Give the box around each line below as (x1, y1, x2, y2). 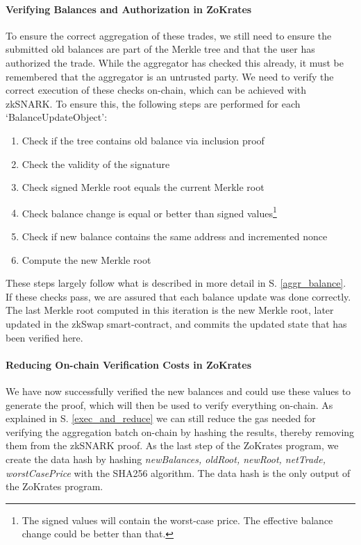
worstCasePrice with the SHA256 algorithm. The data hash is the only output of (6, 465, 351, 480)
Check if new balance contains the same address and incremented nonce (22, 228, 328, 243)
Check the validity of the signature (22, 156, 170, 171)
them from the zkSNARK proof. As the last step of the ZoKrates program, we (6, 438, 339, 453)
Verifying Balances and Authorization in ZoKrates (6, 1, 252, 16)
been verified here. (6, 330, 83, 344)
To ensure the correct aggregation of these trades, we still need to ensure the (6, 28, 332, 42)
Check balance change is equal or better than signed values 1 (22, 203, 277, 220)
